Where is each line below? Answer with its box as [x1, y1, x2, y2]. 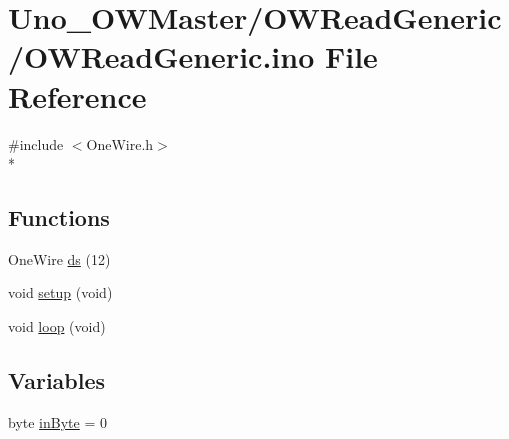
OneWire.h [86, 133, 154, 154]
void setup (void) [8, 282, 113, 303]
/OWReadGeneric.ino [8, 36, 315, 77]
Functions [8, 202, 110, 233]
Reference [8, 75, 147, 116]
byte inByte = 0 [8, 411, 107, 432]
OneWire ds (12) [8, 248, 111, 269]
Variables [8, 365, 106, 396]
